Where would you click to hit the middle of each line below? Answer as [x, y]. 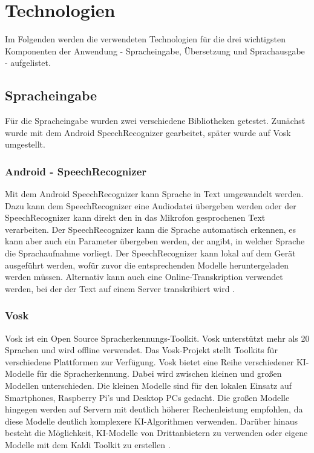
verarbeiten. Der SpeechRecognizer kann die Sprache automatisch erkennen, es [151, 229]
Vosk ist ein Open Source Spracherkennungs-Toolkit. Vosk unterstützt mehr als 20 [157, 338]
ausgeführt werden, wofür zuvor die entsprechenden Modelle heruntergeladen [147, 265]
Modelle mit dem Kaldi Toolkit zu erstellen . [88, 445]
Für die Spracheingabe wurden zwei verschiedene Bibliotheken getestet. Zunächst [155, 121]
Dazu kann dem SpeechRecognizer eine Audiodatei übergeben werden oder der [151, 205]
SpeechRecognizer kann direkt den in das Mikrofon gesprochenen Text [135, 217]
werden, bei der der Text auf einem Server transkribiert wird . [120, 288]
